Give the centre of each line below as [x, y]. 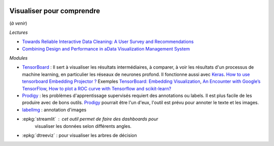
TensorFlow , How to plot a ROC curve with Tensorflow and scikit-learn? [97, 88]
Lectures [19, 32]
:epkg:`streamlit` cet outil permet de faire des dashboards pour [90, 119]
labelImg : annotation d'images [54, 110]
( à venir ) [18, 23]
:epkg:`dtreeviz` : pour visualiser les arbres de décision [79, 135]
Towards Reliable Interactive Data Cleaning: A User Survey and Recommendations [108, 42]
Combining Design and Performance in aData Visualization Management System [106, 48]
